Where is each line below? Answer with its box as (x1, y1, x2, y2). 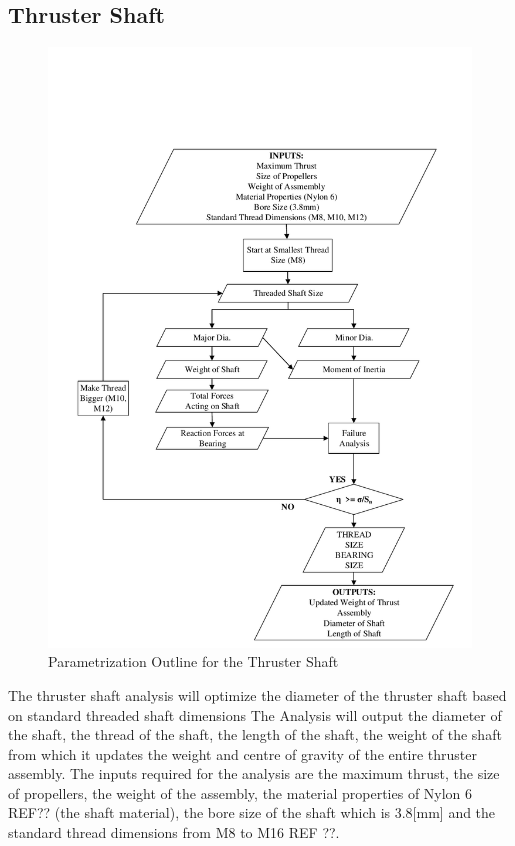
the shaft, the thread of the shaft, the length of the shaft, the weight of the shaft (8, 724, 502, 745)
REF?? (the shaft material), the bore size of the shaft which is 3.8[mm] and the (8, 802, 496, 823)
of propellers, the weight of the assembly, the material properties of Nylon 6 (8, 782, 473, 803)
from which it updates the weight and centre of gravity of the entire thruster (8, 743, 477, 764)
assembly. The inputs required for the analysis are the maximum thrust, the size (8, 763, 500, 784)
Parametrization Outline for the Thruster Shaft (48, 651, 339, 672)
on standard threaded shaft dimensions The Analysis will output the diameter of (8, 704, 502, 725)
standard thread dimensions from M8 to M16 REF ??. (8, 822, 340, 843)
